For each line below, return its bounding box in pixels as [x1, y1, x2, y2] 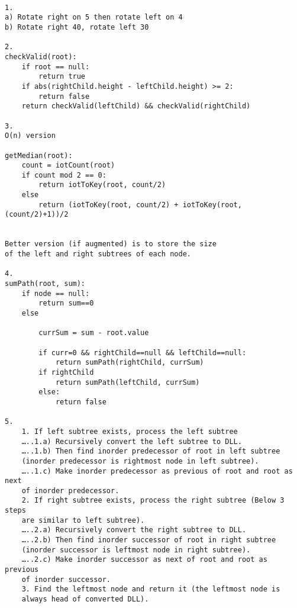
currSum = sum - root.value [38, 329, 149, 337]
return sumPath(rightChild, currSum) [55, 358, 204, 367]
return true [38, 72, 86, 81]
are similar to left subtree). [21, 516, 145, 525]
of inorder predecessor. [21, 486, 120, 495]
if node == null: [21, 289, 90, 298]
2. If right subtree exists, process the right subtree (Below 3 [21, 496, 285, 505]
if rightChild [38, 368, 94, 377]
